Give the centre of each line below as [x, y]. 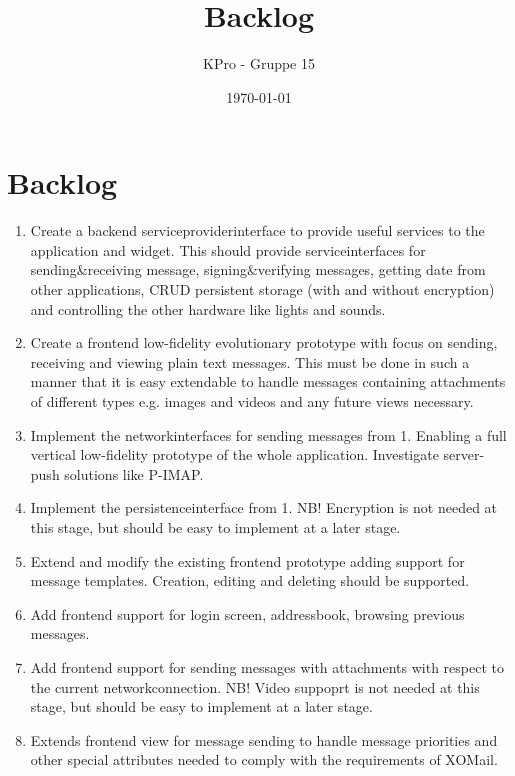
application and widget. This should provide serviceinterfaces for [228, 249]
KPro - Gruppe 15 [259, 63]
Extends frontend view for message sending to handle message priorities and [264, 739]
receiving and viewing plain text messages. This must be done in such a [250, 361]
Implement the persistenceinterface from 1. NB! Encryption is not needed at [264, 507]
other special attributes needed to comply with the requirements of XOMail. [264, 759]
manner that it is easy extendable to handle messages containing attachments [268, 381]
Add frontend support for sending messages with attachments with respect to [267, 666]
